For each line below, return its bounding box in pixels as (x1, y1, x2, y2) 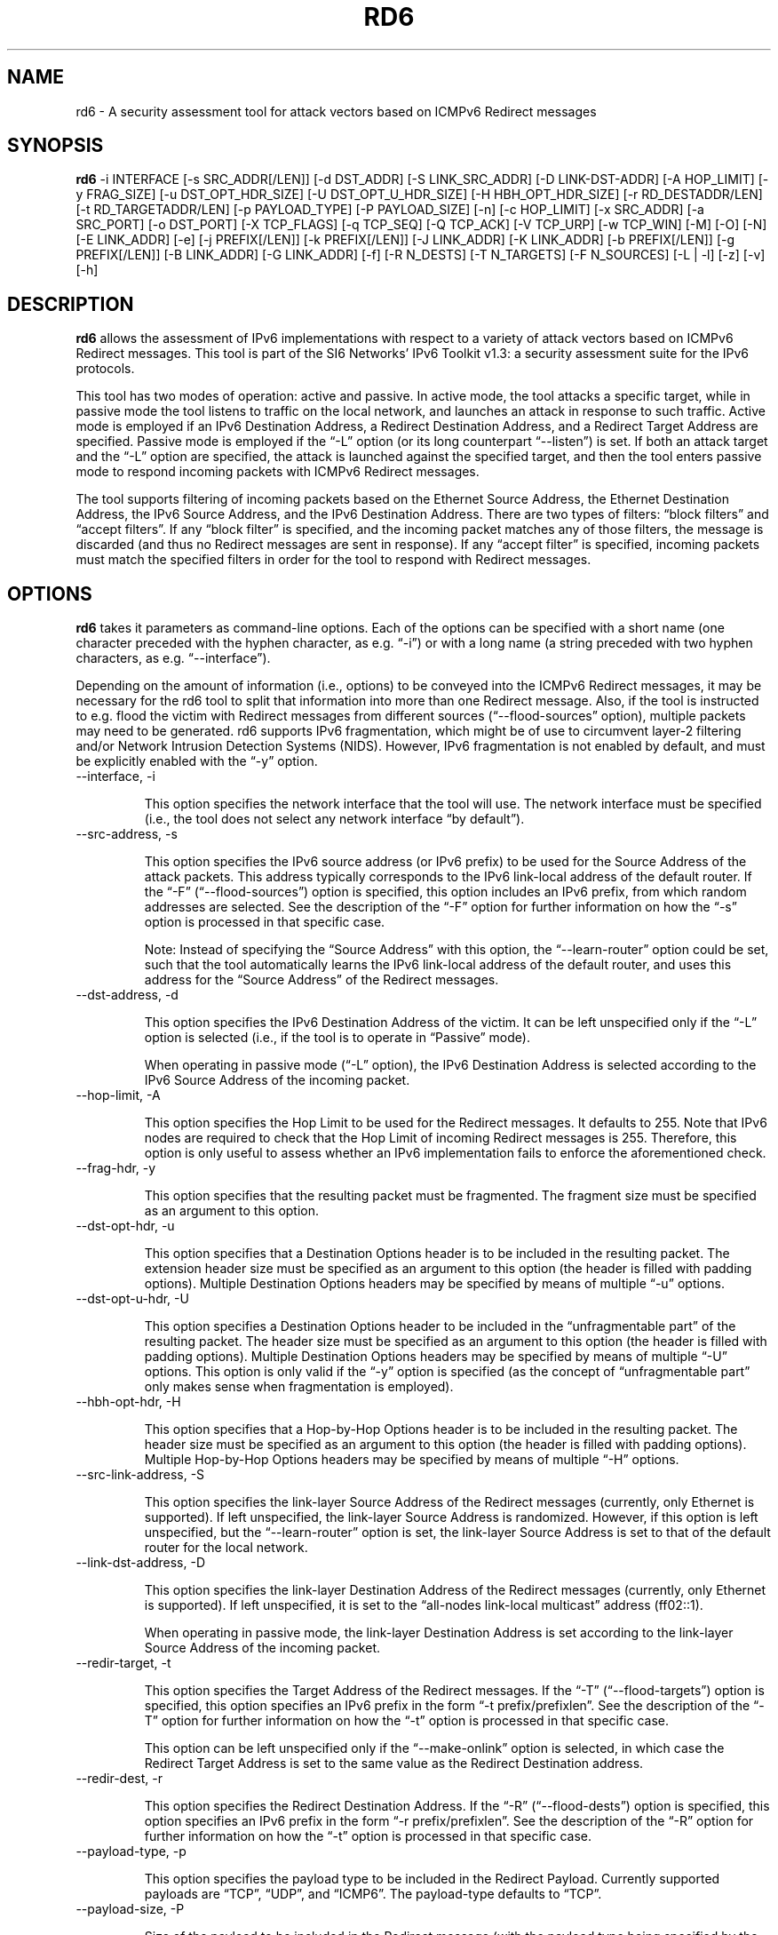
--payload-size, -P (75, 1901, 185, 1917)
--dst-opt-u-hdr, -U (75, 1291, 189, 1307)
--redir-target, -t (75, 1655, 171, 1671)
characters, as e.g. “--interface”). (75, 650, 271, 666)
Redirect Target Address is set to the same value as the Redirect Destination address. (144, 1756, 644, 1772)
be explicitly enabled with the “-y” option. (75, 753, 318, 769)
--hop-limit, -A (75, 1087, 161, 1103)
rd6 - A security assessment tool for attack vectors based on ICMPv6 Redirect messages (75, 103, 597, 119)
